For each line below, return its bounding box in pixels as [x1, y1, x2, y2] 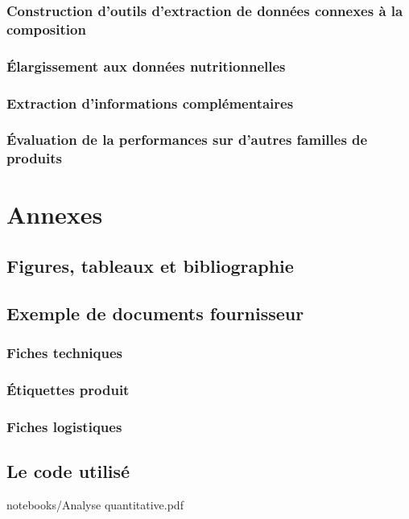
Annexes [6, 198, 103, 231]
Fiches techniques [6, 343, 122, 363]
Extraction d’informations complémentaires [6, 93, 294, 113]
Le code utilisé [6, 459, 130, 484]
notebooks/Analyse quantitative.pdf [6, 496, 184, 513]
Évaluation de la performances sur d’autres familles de [6, 130, 368, 150]
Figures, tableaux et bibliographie [6, 253, 294, 278]
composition [6, 19, 86, 39]
